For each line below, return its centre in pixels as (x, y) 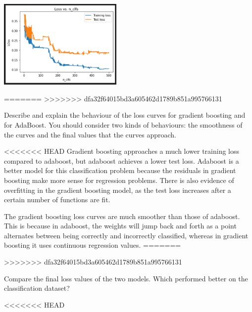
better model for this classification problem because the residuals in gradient (120, 170)
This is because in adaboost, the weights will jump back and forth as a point (120, 226)
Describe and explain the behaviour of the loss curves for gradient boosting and (125, 115)
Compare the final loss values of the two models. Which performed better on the (126, 278)
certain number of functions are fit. (57, 200)
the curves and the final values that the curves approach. (90, 134)
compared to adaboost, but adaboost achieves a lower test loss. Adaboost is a (122, 160)
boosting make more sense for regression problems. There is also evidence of (119, 180)
